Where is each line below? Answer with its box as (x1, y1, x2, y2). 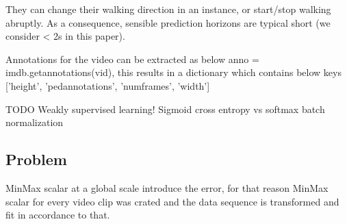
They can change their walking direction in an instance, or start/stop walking (5, 2, 331, 16)
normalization (5, 115, 64, 129)
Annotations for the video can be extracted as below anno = (5, 51, 259, 66)
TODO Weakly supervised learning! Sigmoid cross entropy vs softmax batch (5, 101, 325, 116)
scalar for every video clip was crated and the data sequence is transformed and (5, 194, 339, 208)
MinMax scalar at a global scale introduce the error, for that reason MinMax (5, 180, 329, 195)
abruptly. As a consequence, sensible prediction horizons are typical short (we (5, 15, 331, 29)
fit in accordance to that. (5, 208, 110, 222)
